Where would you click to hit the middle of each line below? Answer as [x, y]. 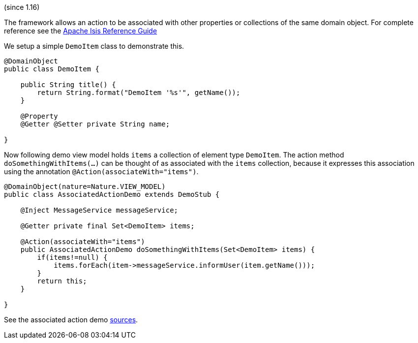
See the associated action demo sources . [71, 320]
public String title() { [68, 85]
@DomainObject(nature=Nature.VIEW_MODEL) [85, 187]
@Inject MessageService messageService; [99, 210]
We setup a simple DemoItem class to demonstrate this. [94, 46]
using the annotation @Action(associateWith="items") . [101, 171]
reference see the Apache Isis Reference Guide [81, 31]
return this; [62, 281]
